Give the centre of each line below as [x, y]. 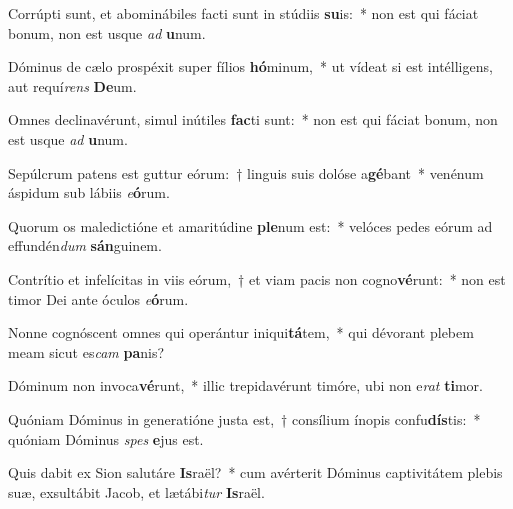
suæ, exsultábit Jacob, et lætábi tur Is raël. [136, 491]
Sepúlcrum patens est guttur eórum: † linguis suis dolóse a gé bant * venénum [246, 172]
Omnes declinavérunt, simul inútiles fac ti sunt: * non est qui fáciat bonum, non [253, 119]
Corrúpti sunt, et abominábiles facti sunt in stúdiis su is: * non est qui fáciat [243, 13]
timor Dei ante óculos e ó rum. [98, 298]
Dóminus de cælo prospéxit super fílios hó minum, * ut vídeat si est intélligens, [250, 66]
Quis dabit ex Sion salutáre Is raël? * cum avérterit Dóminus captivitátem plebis [255, 472]
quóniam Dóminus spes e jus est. [106, 438]
